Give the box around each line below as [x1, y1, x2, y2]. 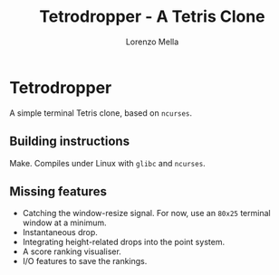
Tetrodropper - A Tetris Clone [39, 6, 265, 27]
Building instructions [9, 134, 130, 149]
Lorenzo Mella [125, 36, 179, 47]
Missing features [9, 184, 107, 199]
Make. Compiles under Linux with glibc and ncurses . [9, 157, 206, 168]
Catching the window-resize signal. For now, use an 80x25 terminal [22, 208, 271, 219]
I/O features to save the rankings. [22, 256, 148, 267]
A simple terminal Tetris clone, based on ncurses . [9, 107, 193, 119]
